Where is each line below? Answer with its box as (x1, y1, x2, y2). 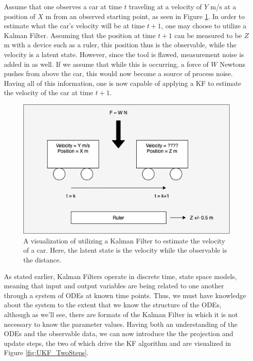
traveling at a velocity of (129, 1, 202, 11)
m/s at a (210, 1, 236, 11)
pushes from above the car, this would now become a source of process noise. (4, 68, 233, 79)
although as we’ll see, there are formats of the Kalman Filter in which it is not (4, 309, 238, 319)
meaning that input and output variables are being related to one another (4, 281, 224, 291)
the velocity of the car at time (4, 87, 93, 98)
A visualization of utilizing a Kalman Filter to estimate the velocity (23, 235, 225, 245)
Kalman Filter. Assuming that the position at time (4, 30, 156, 40)
